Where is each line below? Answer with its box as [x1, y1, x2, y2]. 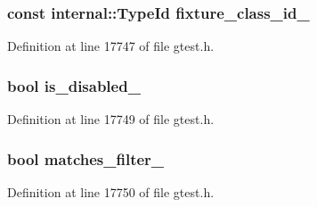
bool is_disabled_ [7, 74, 141, 96]
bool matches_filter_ [7, 147, 165, 170]
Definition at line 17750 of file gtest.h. [7, 182, 215, 201]
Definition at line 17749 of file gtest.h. [7, 110, 215, 128]
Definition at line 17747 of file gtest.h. [7, 37, 215, 55]
